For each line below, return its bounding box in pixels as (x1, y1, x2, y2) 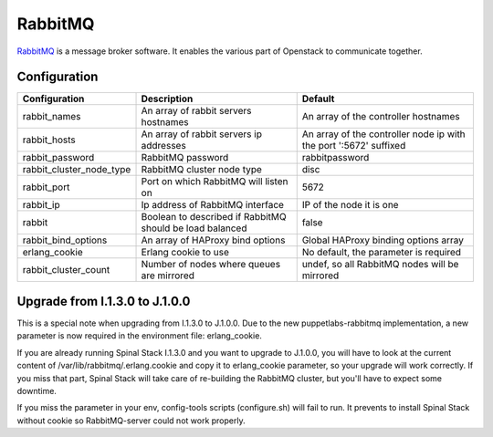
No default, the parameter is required (301, 246, 461, 259)
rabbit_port (22, 181, 70, 193)
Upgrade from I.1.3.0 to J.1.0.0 (16, 293, 191, 309)
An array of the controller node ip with (301, 128, 466, 140)
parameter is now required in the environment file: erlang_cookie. (16, 330, 262, 341)
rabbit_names (22, 110, 81, 123)
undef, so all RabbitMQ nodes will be (301, 258, 459, 271)
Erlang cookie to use (141, 246, 230, 259)
